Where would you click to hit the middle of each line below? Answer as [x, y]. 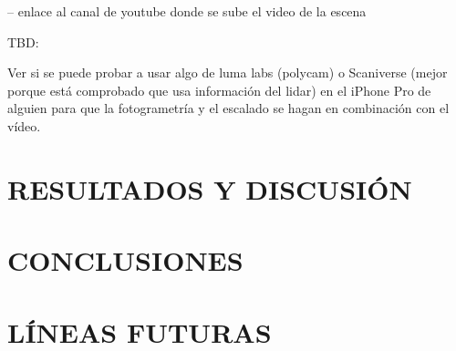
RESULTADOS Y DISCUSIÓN [210, 188]
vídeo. [24, 125]
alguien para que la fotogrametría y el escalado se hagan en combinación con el [228, 108]
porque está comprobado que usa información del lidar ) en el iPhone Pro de [219, 90]
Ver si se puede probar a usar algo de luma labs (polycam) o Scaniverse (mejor [228, 72]
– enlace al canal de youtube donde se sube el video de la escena [187, 11]
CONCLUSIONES [125, 260]
